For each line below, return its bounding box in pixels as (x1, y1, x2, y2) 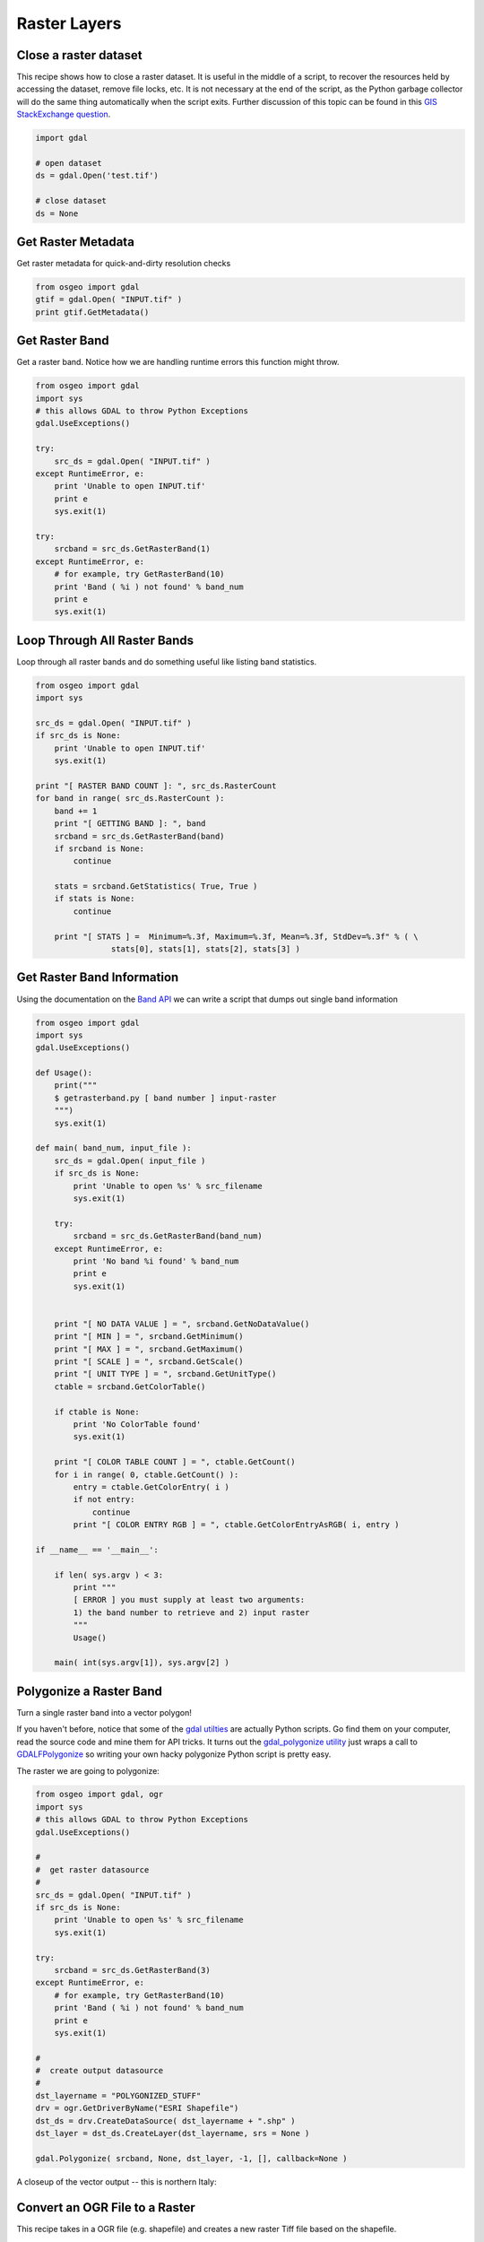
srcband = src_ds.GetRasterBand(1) (54, 543, 211, 554)
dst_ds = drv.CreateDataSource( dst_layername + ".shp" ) (35, 2116, 296, 2125)
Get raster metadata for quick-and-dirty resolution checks (16, 258, 231, 269)
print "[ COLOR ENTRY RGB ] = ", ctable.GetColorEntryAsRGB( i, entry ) (73, 1520, 400, 1530)
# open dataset (35, 158, 102, 168)
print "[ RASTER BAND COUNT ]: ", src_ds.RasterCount (35, 780, 277, 791)
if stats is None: (54, 893, 135, 904)
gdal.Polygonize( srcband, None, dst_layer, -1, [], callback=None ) (35, 2153, 348, 2163)
